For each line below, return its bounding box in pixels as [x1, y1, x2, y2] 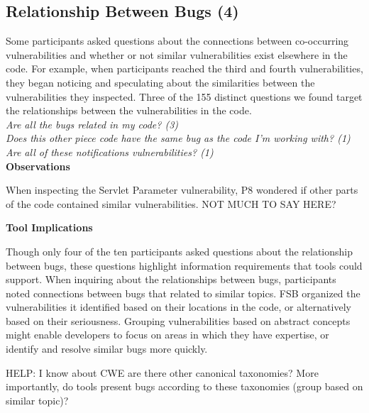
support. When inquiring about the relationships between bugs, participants [6, 272, 336, 287]
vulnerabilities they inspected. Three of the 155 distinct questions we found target [6, 89, 363, 104]
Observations [6, 158, 70, 173]
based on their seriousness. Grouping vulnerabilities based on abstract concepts [6, 313, 351, 328]
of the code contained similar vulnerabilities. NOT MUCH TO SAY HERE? [6, 196, 336, 211]
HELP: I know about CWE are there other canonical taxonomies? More [6, 365, 319, 380]
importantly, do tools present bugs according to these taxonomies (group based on [6, 379, 363, 394]
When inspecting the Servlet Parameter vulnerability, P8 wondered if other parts [6, 182, 358, 197]
